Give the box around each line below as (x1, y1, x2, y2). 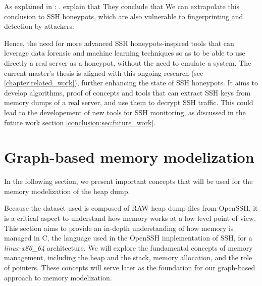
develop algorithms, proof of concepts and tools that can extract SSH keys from (4, 87, 251, 98)
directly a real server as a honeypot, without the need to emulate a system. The (4, 57, 251, 68)
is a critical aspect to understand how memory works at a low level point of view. (4, 213, 256, 223)
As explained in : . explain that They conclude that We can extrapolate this (4, 1, 240, 11)
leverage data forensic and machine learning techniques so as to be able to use (4, 47, 245, 58)
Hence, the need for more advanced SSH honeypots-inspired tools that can (4, 37, 234, 48)
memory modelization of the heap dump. (4, 185, 130, 196)
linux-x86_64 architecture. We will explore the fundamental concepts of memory (4, 242, 253, 253)
